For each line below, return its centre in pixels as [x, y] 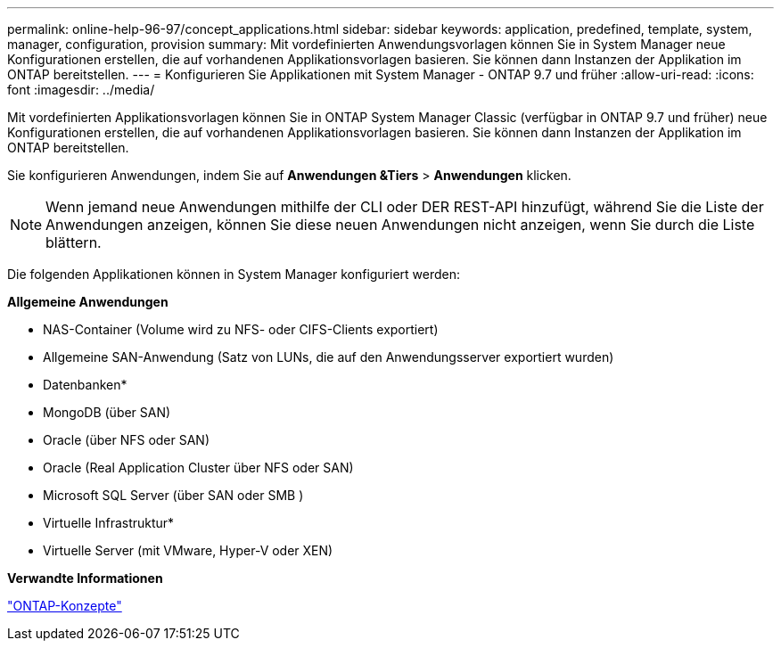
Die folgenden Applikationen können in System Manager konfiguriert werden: [234, 274]
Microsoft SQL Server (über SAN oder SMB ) [173, 495]
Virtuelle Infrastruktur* [109, 523]
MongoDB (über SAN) [107, 412]
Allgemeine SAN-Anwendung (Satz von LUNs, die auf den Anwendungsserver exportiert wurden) [329, 357]
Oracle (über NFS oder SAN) [127, 440]
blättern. [74, 242]
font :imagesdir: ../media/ [81, 90]
